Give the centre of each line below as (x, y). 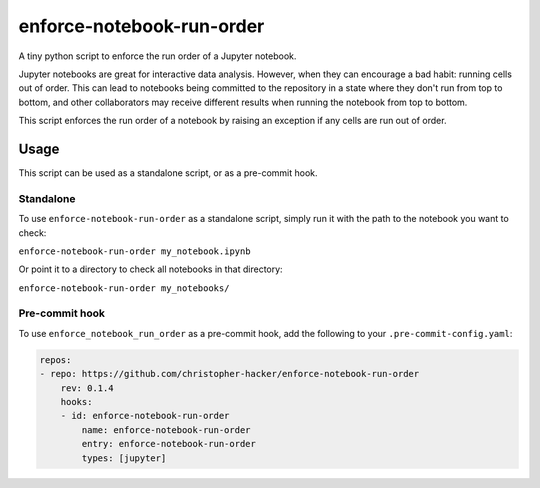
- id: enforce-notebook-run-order (145, 416)
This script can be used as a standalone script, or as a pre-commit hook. (168, 173)
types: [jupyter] (124, 458)
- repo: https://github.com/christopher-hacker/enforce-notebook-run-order (229, 374)
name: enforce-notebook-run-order (166, 429)
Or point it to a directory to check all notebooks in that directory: (151, 269)
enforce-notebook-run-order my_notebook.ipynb (134, 251)
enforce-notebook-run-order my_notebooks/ (124, 288)
